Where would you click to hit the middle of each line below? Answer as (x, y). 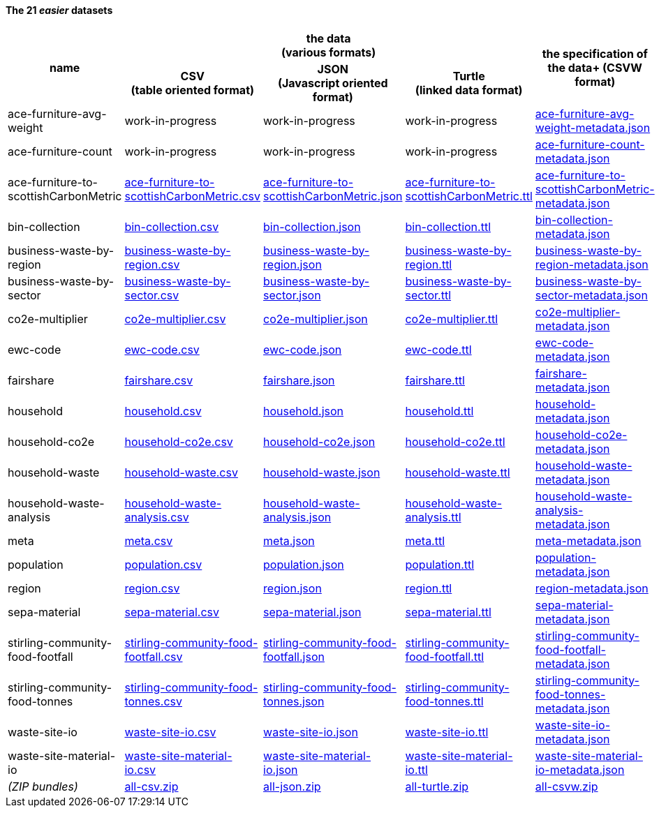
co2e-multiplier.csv (175, 319)
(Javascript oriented (333, 83)
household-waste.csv (181, 472)
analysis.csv (157, 517)
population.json (304, 564)
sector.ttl (428, 295)
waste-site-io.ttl (447, 732)
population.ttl (440, 564)
